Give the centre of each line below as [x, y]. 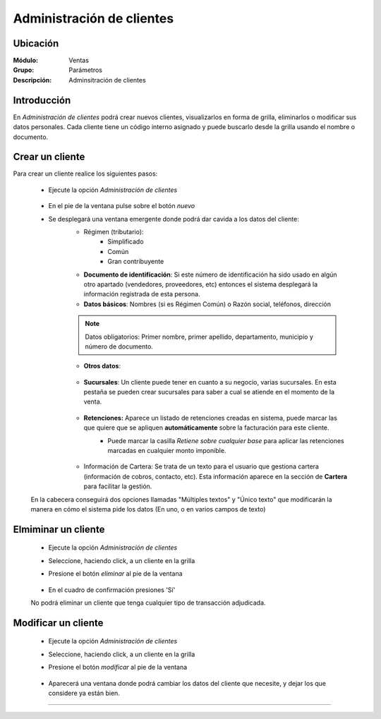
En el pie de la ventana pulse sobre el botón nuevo [122, 206]
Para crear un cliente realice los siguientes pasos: [85, 174]
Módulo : [26, 61]
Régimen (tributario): [114, 232]
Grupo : [24, 70]
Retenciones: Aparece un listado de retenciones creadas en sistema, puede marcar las [211, 418]
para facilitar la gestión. [118, 486]
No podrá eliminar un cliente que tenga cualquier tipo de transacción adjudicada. [148, 603]
